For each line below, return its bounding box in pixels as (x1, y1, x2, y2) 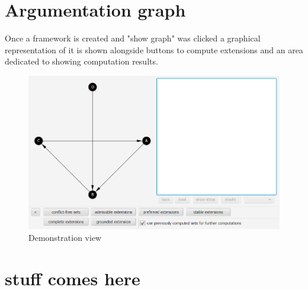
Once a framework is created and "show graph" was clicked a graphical (5, 32, 261, 44)
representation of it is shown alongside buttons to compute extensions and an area (5, 43, 303, 56)
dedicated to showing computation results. (5, 55, 158, 67)
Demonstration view (28, 231, 102, 243)
